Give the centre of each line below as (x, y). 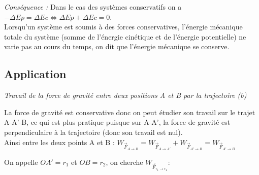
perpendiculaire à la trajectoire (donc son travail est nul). (93, 132)
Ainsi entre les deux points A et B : (59, 142)
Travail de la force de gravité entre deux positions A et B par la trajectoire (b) (125, 95)
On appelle (21, 162)
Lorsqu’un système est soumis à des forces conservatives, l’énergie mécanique (123, 27)
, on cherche (124, 162)
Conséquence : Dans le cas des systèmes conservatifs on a (93, 7)
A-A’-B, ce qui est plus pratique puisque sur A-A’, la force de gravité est (117, 122)
